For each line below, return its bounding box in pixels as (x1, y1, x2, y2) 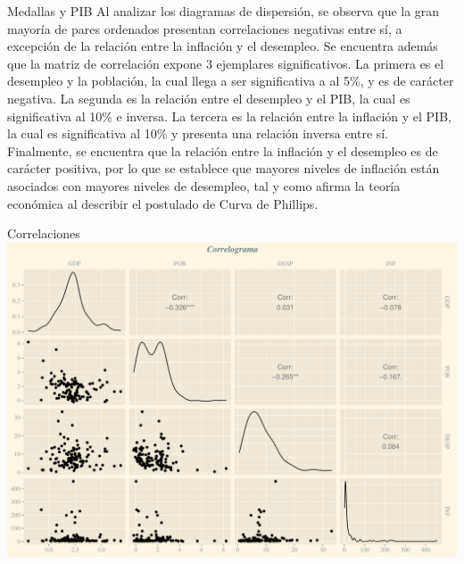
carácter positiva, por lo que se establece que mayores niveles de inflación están (7, 159, 440, 178)
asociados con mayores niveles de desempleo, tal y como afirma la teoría (7, 176, 401, 195)
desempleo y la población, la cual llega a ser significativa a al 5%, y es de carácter (7, 71, 454, 90)
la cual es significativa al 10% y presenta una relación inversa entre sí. (7, 124, 389, 143)
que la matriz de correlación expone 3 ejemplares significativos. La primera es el (7, 54, 444, 72)
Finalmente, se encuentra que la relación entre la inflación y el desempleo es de (7, 141, 438, 160)
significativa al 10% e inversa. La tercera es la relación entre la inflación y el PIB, (7, 106, 452, 125)
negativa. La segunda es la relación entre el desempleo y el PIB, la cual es (7, 88, 410, 107)
